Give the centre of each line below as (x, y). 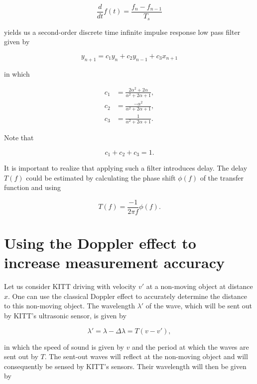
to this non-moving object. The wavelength (69, 306)
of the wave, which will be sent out (199, 306)
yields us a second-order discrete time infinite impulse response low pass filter (122, 32)
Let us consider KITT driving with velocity (70, 286)
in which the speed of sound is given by (64, 346)
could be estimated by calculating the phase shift (101, 177)
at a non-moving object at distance (199, 286)
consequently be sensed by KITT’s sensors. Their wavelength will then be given (125, 366)
